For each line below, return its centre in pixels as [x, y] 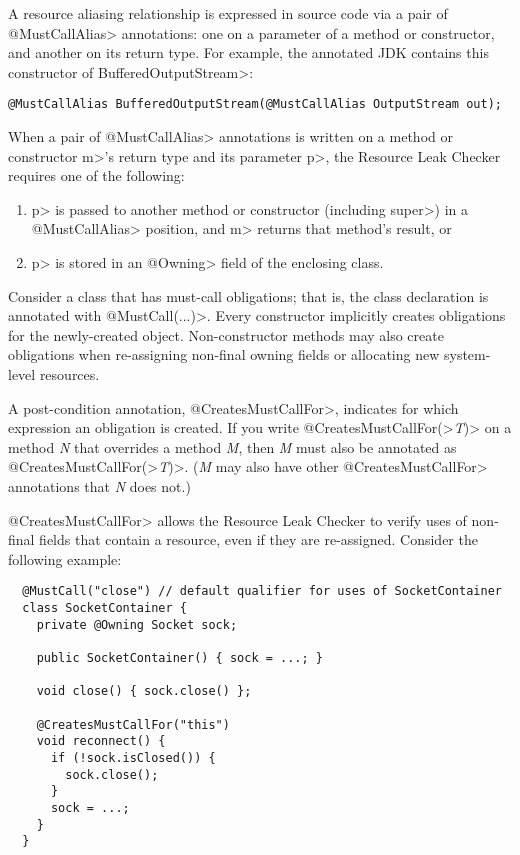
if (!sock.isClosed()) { [133, 757]
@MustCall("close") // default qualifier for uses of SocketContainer [262, 591]
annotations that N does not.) [99, 485]
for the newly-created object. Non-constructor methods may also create [226, 334]
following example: [65, 558]
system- [467, 354]
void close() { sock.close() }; [144, 691]
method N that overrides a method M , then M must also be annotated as [232, 446]
